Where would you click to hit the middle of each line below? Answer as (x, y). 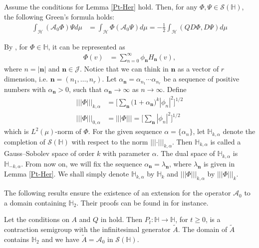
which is (16, 131)
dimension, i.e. (26, 79)
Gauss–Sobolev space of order (49, 153)
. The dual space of (186, 153)
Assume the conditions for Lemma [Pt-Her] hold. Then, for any (101, 6)
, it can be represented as (87, 46)
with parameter (126, 153)
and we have (60, 239)
